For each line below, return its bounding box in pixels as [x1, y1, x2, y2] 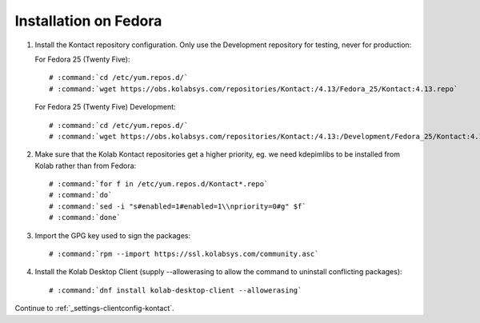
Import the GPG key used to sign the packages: [34, 230, 191, 240]
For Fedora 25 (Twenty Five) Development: [34, 102, 176, 112]
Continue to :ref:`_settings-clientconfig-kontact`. [14, 304, 175, 313]
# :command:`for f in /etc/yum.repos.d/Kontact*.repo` [49, 180, 269, 189]
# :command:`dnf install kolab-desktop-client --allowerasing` [49, 285, 302, 295]
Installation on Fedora [14, 12, 162, 30]
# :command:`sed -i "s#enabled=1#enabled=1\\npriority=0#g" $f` [49, 201, 307, 211]
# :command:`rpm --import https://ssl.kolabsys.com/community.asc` [49, 249, 319, 259]
